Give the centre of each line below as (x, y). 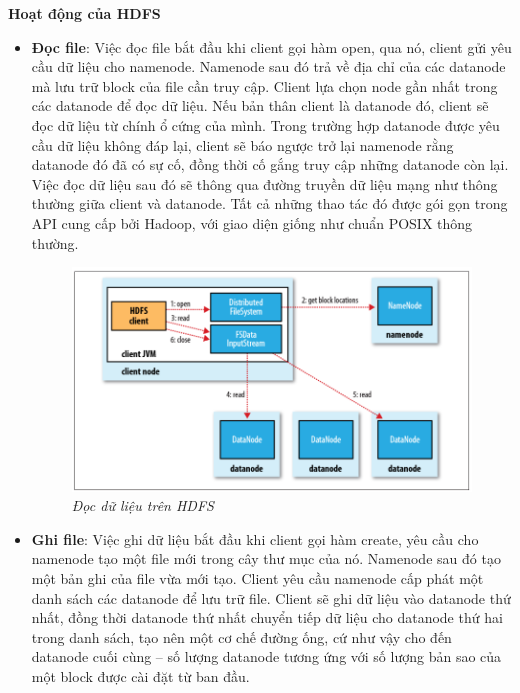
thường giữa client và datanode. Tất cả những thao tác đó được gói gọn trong (269, 203)
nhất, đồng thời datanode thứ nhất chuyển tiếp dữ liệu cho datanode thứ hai (267, 617)
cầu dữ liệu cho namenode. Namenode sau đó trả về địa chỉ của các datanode (268, 66)
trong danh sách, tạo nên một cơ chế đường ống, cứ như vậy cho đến (241, 636)
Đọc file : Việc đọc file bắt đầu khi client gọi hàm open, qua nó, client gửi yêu (271, 46)
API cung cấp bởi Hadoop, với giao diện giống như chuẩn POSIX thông (252, 222)
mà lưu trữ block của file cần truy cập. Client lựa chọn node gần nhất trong (264, 85)
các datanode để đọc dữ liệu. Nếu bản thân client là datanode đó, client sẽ (260, 105)
